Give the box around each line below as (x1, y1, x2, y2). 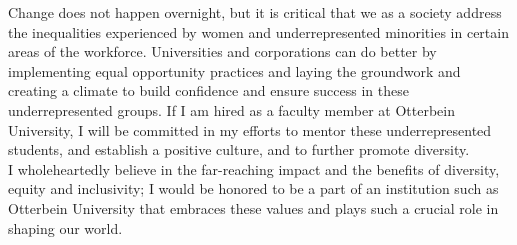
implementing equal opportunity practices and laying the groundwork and (8, 60, 461, 81)
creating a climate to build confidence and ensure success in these (8, 80, 409, 101)
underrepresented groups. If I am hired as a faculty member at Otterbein (8, 99, 455, 120)
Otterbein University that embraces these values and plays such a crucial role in (8, 197, 499, 218)
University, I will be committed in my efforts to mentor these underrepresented (8, 119, 492, 140)
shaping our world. (8, 217, 123, 238)
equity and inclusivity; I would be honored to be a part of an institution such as (8, 178, 499, 199)
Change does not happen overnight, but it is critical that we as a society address (8, 2, 502, 22)
